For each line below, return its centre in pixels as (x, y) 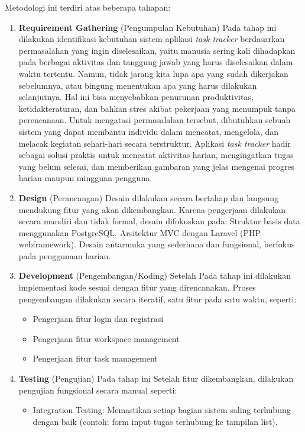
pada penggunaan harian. (65, 255)
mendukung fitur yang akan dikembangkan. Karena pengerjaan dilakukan (152, 209)
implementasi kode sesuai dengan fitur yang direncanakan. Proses (137, 287)
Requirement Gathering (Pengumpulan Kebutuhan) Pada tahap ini (147, 27)
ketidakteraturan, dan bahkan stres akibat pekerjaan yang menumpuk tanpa (157, 108)
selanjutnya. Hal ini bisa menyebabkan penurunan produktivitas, (136, 97)
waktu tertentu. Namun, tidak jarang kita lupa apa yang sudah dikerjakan (153, 73)
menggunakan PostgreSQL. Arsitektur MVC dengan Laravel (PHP (140, 232)
